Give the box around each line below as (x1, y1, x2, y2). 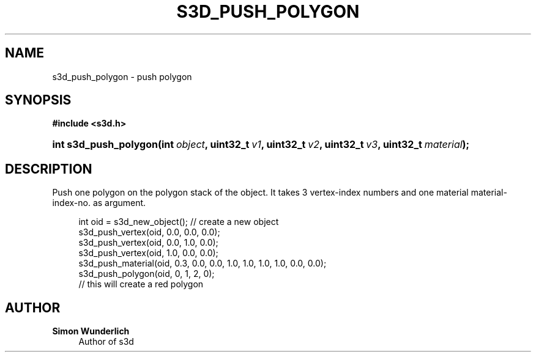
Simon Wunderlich (52, 326, 130, 337)
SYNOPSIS (5, 92, 72, 108)
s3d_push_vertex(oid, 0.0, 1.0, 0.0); (78, 237, 218, 248)
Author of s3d (78, 336, 134, 347)
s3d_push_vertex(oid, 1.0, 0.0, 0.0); (78, 248, 218, 259)
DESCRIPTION (5, 161, 92, 177)
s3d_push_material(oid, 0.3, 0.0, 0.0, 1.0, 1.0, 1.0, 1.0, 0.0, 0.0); (78, 258, 327, 269)
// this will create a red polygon (78, 279, 204, 290)
